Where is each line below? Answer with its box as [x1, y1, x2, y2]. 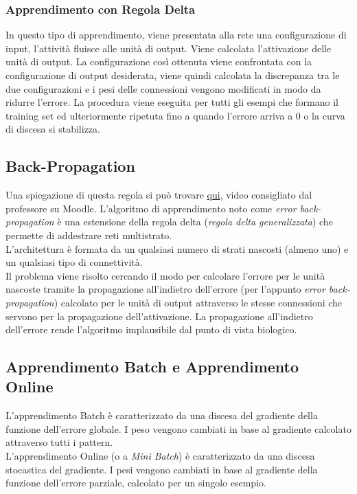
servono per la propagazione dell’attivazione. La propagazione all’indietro [5, 308, 313, 323]
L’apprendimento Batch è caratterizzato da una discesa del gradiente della [5, 408, 318, 423]
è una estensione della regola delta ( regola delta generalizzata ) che [57, 214, 333, 229]
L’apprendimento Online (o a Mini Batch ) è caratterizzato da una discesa [5, 449, 315, 463]
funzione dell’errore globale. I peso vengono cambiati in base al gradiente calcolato [5, 421, 352, 436]
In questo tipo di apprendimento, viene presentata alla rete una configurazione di [5, 27, 347, 42]
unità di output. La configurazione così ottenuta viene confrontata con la [5, 54, 312, 69]
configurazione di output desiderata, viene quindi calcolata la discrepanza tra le [5, 68, 340, 82]
